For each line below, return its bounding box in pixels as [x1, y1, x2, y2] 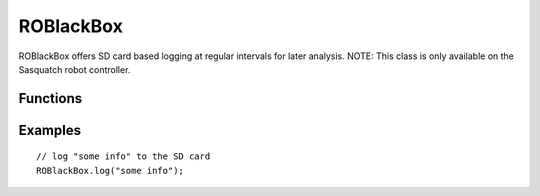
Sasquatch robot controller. [18, 63, 131, 75]
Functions [18, 90, 83, 107]
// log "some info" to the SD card [36, 151, 211, 162]
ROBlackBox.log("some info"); [36, 165, 185, 176]
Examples [18, 121, 82, 139]
